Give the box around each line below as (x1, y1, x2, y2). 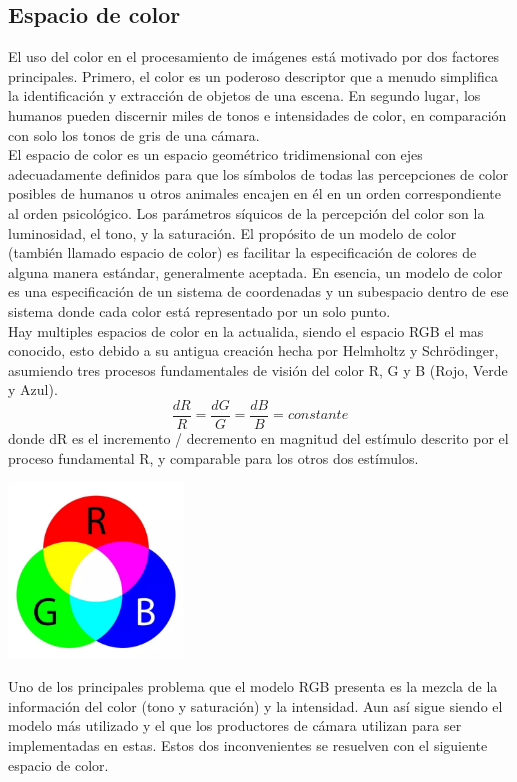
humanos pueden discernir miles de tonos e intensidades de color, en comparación (8, 104, 507, 125)
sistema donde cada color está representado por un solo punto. (8, 300, 391, 321)
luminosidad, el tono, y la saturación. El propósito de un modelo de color (8, 222, 457, 243)
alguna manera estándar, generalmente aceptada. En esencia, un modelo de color (8, 261, 503, 282)
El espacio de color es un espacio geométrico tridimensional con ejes (8, 144, 423, 165)
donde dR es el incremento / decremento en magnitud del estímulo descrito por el (8, 427, 509, 448)
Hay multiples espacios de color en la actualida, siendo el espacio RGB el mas (8, 320, 484, 341)
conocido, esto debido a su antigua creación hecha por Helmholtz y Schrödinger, (8, 340, 499, 361)
